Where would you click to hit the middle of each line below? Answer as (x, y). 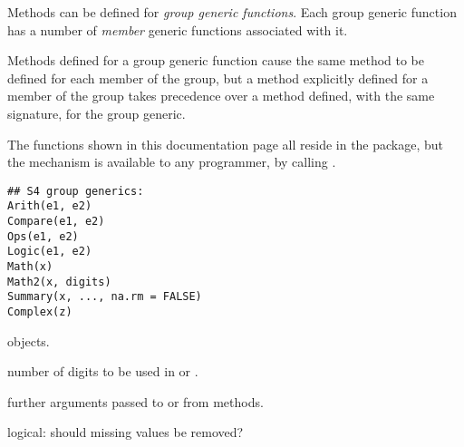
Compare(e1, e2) (56, 222)
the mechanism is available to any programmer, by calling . (172, 162)
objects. (29, 340)
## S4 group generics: (76, 191)
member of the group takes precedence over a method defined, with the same (221, 96)
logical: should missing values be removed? (126, 432)
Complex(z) (40, 312)
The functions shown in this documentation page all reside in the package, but (226, 144)
